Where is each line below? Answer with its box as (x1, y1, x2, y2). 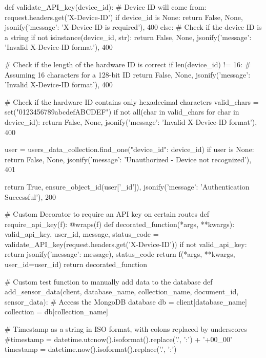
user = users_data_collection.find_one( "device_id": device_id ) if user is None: (5, 144, 254, 155)
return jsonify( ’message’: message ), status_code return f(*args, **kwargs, (5, 249, 235, 259)
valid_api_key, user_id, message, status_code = (5, 229, 159, 239)
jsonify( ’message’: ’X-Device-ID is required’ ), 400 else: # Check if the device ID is (5, 22, 262, 32)
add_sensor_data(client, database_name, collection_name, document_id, (5, 286, 239, 297)
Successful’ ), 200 (5, 191, 56, 202)
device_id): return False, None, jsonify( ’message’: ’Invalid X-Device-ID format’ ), (5, 116, 257, 127)
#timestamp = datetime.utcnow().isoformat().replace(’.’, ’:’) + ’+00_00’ (5, 333, 232, 344)
